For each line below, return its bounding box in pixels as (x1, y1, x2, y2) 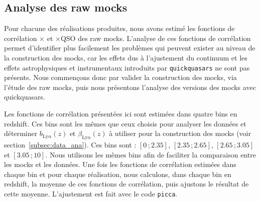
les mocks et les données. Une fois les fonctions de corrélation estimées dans (4, 159, 236, 169)
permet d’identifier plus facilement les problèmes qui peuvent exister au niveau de (4, 42, 255, 53)
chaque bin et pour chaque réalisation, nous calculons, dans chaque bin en (4, 168, 231, 179)
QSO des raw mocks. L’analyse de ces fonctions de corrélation (60, 32, 251, 43)
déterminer (4, 128, 38, 138)
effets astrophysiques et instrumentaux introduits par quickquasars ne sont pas (4, 62, 250, 72)
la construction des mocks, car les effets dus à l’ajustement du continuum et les (4, 52, 247, 62)
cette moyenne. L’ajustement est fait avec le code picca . (4, 188, 178, 198)
